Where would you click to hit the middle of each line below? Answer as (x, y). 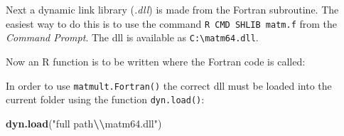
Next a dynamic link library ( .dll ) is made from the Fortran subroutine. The (172, 9)
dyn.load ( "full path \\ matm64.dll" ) (84, 123)
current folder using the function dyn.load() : (105, 99)
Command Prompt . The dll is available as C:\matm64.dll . (132, 37)
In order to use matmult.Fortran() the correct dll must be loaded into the (169, 85)
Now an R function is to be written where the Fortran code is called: (156, 61)
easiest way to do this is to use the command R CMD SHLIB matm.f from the (172, 23)
